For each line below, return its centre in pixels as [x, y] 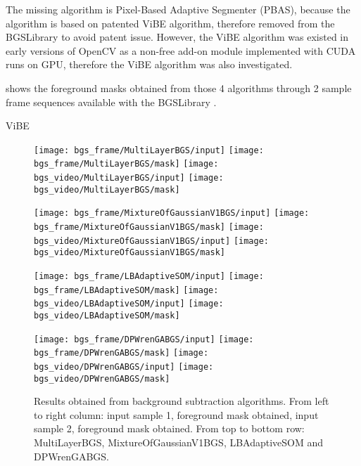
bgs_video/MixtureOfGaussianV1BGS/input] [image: [151, 241]
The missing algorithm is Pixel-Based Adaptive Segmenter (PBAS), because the [178, 9]
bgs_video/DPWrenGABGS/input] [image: [124, 367]
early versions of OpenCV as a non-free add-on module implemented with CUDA [181, 50]
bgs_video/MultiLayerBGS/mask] [107, 189]
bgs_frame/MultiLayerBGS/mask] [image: [126, 164]
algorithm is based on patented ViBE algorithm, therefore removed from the [170, 23]
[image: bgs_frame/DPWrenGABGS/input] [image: [144, 339]
